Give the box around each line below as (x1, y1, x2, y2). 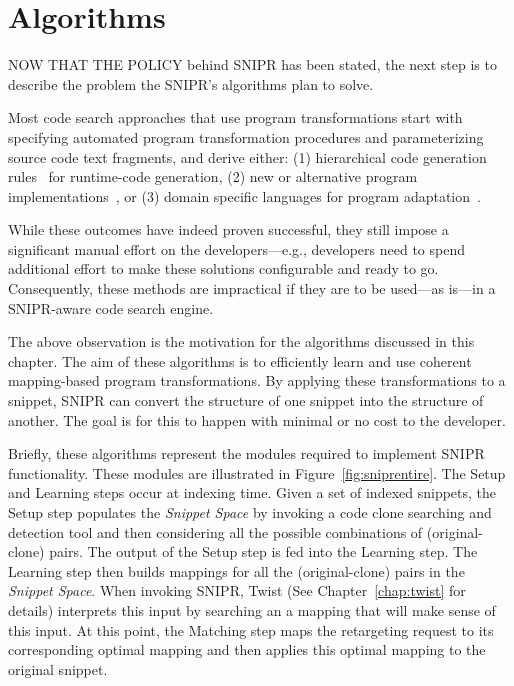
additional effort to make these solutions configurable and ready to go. (8, 258, 439, 279)
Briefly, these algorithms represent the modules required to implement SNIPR (8, 443, 485, 464)
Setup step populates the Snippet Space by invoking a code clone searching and (8, 502, 492, 522)
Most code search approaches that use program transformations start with (8, 107, 463, 128)
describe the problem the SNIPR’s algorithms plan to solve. (8, 73, 374, 94)
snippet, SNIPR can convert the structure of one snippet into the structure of (8, 390, 484, 411)
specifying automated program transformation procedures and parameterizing (8, 126, 484, 147)
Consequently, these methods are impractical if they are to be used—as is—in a (8, 278, 496, 299)
